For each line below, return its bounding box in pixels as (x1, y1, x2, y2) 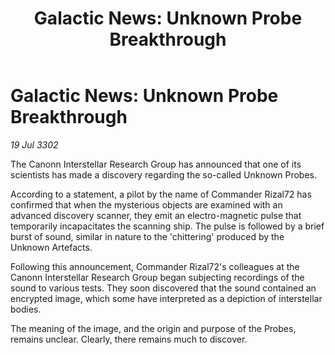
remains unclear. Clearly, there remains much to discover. (10, 333, 248, 345)
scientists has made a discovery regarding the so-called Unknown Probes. (10, 168, 317, 181)
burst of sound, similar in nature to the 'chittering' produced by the (10, 230, 285, 242)
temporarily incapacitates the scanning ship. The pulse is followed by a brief (10, 220, 325, 232)
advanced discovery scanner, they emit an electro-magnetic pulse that (10, 209, 302, 221)
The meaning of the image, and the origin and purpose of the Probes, (10, 322, 297, 334)
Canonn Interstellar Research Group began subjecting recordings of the (10, 271, 305, 283)
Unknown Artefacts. (10, 241, 93, 253)
